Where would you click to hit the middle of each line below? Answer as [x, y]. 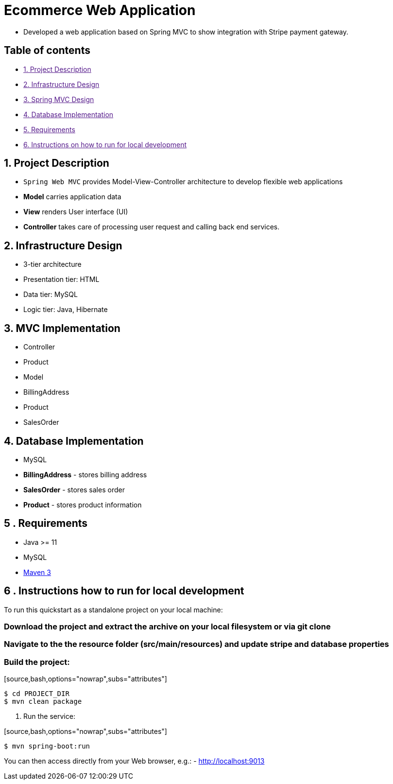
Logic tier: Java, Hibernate [66, 310]
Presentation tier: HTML [61, 279]
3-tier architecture [52, 264]
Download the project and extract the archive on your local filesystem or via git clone [167, 627]
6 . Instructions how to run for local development [124, 591]
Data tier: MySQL [51, 295]
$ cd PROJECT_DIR [37, 694]
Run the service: [49, 716]
